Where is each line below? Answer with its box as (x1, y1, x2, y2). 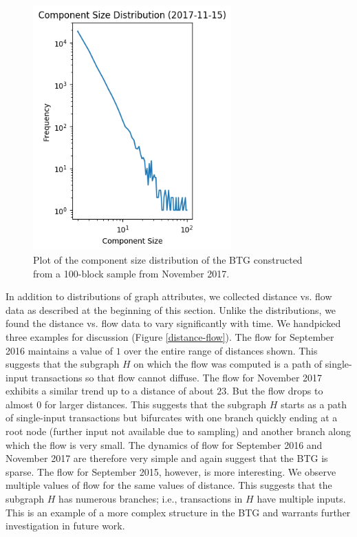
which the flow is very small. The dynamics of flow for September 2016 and (6, 437, 323, 452)
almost (6, 397, 34, 411)
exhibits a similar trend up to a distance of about (6, 383, 214, 398)
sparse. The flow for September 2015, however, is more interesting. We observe (6, 464, 336, 478)
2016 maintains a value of (6, 343, 113, 357)
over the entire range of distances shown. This (124, 343, 318, 357)
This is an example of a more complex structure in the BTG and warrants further (6, 505, 351, 519)
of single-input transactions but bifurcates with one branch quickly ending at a (6, 410, 338, 425)
